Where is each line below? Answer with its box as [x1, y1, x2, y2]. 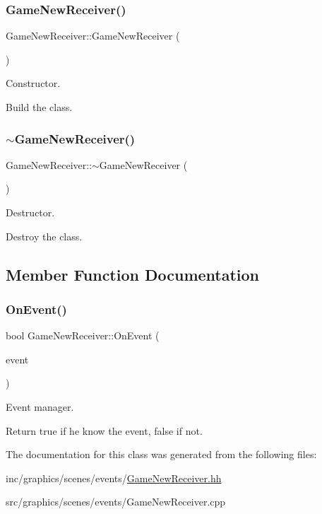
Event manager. [6, 399, 74, 414]
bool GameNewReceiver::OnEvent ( [6, 328, 160, 343]
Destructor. [6, 205, 55, 219]
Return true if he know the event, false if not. [6, 423, 203, 438]
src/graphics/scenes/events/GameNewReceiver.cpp [6, 494, 226, 509]
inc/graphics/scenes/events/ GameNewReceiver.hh [6, 470, 222, 485]
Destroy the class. [6, 228, 83, 243]
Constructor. [6, 76, 61, 90]
